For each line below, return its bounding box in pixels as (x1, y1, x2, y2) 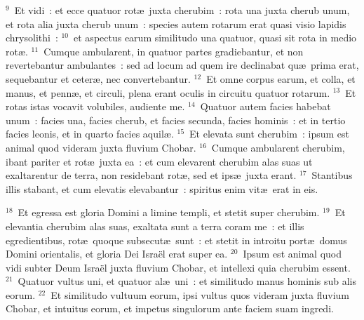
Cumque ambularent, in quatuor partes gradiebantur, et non (43, 44, 304, 58)
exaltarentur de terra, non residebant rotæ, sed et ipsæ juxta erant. (6, 168, 297, 182)
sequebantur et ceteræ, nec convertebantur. (6, 71, 191, 86)
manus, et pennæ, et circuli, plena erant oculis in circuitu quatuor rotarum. (6, 85, 330, 100)
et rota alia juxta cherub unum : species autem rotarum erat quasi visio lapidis (6, 16, 346, 31)
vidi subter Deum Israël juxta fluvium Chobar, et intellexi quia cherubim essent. (6, 260, 351, 274)
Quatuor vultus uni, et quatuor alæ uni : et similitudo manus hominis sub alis (18, 274, 357, 288)
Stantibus (311, 168, 353, 182)
